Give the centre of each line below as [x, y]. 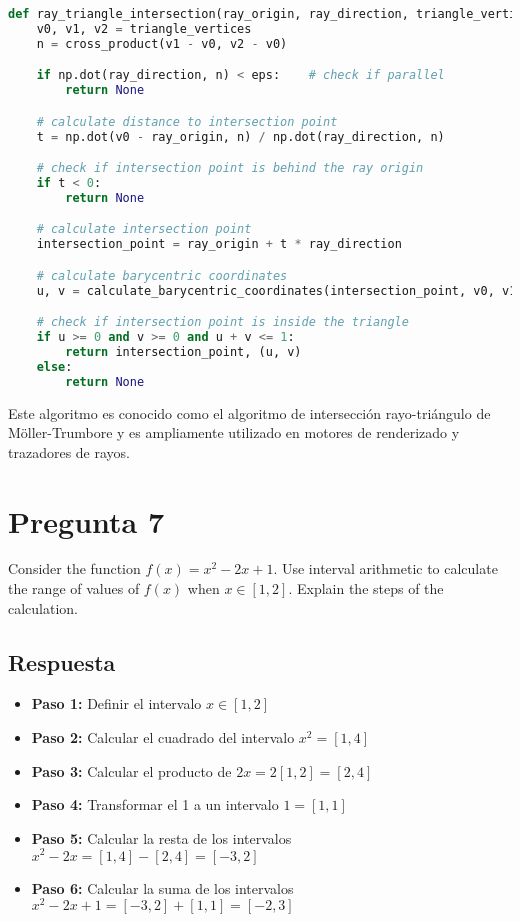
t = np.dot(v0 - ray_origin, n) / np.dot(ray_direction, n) [240, 136]
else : [54, 366]
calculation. [43, 607]
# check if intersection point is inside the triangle [222, 322]
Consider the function [74, 568]
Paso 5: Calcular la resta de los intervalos [161, 837]
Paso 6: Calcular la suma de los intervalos [162, 887]
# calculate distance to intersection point [187, 121]
